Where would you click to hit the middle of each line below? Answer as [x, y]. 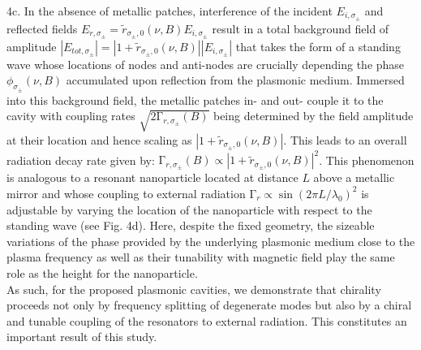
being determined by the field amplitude [313, 116]
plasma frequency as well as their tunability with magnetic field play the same [201, 257]
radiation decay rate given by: [81, 160]
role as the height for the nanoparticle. [102, 272]
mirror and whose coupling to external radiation [126, 193]
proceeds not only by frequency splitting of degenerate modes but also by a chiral [209, 305]
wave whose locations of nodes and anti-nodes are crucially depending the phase [206, 64]
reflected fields [42, 28]
